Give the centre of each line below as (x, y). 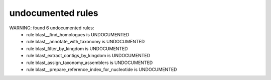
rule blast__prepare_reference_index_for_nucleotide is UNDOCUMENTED (102, 69)
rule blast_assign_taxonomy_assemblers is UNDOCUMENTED (90, 63)
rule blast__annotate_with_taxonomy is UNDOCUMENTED (86, 42)
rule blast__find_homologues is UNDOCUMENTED (78, 34)
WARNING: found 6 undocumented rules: (52, 28)
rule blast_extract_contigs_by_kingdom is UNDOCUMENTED (88, 56)
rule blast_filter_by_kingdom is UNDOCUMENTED (77, 48)
